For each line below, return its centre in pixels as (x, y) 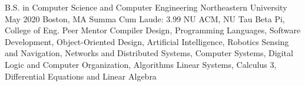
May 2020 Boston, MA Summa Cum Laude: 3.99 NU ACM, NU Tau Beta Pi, (145, 18)
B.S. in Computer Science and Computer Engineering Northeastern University (146, 7)
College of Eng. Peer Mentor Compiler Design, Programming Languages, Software (153, 30)
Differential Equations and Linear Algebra (81, 76)
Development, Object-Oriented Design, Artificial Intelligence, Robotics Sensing (147, 41)
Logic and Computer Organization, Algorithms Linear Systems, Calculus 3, (141, 64)
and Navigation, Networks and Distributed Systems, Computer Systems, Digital (149, 53)
